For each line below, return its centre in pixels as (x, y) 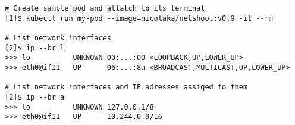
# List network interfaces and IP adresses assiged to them (126, 87)
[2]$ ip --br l (35, 48)
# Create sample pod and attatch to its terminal (105, 8)
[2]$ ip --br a (35, 97)
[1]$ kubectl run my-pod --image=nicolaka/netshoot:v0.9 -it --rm (139, 18)
